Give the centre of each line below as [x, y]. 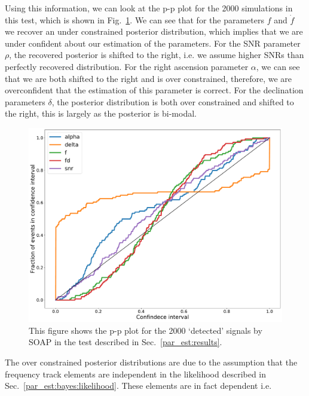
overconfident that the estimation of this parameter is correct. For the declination [154, 90]
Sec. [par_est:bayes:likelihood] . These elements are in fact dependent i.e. [138, 386]
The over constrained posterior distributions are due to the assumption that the [151, 362]
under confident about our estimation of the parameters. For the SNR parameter [153, 43]
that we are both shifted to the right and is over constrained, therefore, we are [148, 78]
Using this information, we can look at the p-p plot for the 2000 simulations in [149, 8]
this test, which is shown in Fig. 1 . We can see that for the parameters [134, 19]
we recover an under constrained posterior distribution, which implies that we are [154, 31]
